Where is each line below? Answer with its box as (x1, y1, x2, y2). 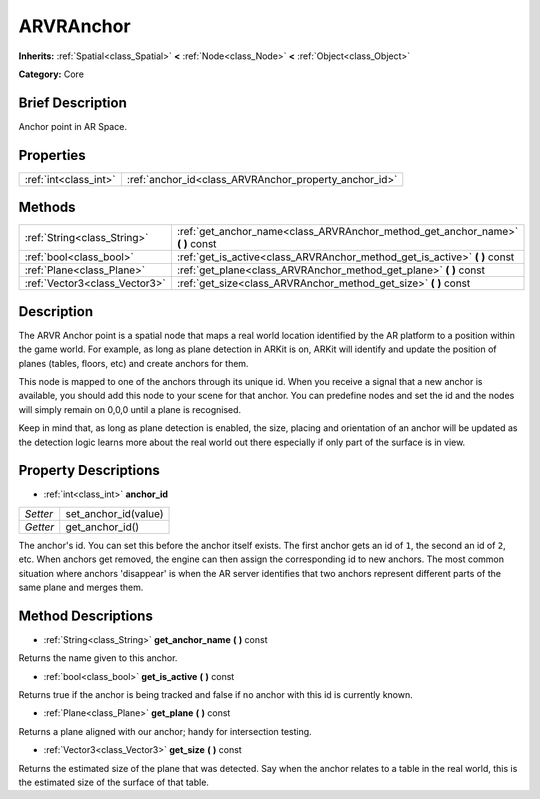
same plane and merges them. (18, 581, 144, 593)
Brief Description (18, 94, 127, 111)
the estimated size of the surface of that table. (18, 776, 210, 789)
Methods (18, 199, 76, 216)
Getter (24, 520, 55, 534)
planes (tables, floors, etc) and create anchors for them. (18, 357, 249, 369)
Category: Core (18, 68, 85, 80)
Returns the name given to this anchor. (18, 652, 178, 664)
